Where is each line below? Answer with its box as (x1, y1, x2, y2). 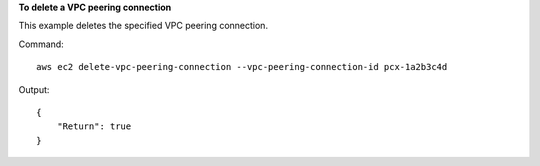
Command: (18, 38, 64, 50)
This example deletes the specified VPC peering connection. (18, 20, 269, 32)
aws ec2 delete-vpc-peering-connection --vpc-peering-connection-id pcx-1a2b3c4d (36, 61, 448, 73)
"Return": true (56, 121, 132, 132)
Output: (18, 83, 50, 95)
